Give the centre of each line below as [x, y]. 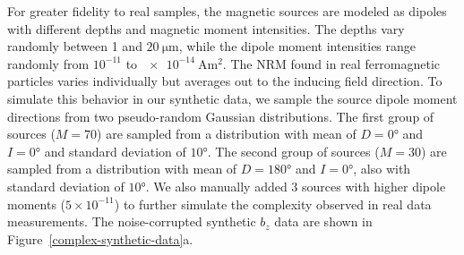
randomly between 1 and [75, 46]
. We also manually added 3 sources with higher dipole [296, 186]
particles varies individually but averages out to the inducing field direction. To [225, 81]
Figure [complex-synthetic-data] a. [100, 238]
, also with [382, 169]
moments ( [37, 204]
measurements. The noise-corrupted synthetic [132, 221]
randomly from [48, 63]
